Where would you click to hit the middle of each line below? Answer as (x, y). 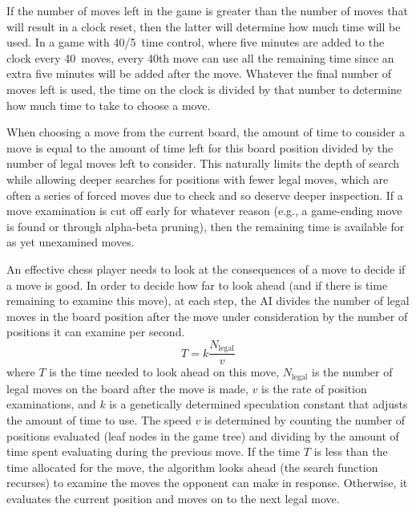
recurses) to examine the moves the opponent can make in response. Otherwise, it (207, 483)
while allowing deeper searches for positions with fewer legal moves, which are (198, 179)
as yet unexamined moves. (71, 242)
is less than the (351, 451)
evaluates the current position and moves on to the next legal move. (173, 498)
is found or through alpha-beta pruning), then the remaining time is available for (206, 226)
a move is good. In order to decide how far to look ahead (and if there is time (197, 284)
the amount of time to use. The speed (99, 420)
